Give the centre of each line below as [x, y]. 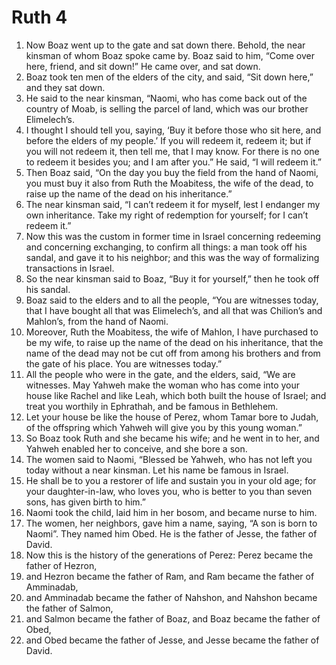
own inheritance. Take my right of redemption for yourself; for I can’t [167, 215]
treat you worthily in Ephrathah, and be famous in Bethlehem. [152, 406]
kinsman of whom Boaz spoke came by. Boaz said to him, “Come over [170, 55]
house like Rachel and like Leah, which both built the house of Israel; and [176, 395]
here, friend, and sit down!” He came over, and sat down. [143, 66]
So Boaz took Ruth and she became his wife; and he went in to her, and [172, 438]
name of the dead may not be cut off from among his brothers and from [173, 353]
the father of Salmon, [69, 608]
